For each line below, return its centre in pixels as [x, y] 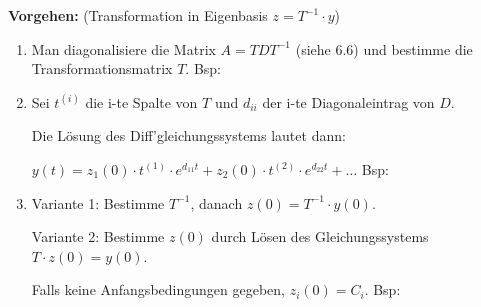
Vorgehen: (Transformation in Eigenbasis [138, 15]
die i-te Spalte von [141, 101]
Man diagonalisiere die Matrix [123, 48]
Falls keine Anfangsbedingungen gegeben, [158, 289]
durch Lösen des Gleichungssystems [320, 236]
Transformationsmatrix [102, 68]
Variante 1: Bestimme [98, 202]
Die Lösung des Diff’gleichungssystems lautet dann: [188, 135]
